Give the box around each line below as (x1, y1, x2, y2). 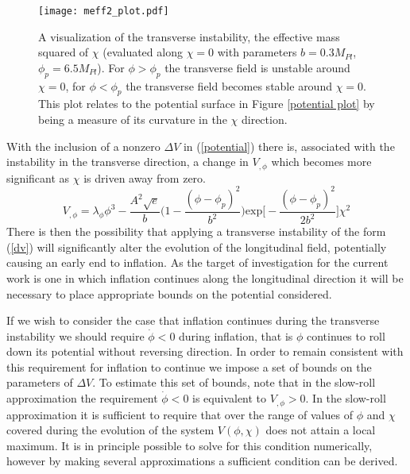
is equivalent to (192, 390, 267, 407)
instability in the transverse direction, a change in (6, 153, 249, 170)
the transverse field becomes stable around (126, 77, 332, 94)
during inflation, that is (179, 327, 293, 344)
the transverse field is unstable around (164, 59, 350, 75)
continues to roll (307, 327, 385, 344)
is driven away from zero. (83, 169, 206, 186)
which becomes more (271, 153, 372, 170)
